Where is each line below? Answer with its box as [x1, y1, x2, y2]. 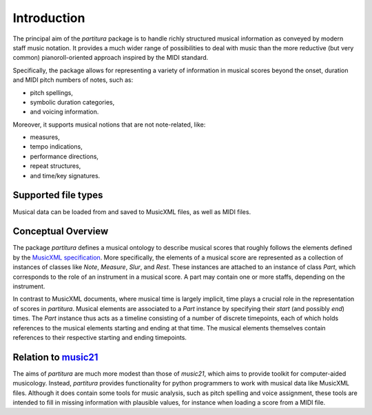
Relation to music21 [12, 351, 99, 363]
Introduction [12, 10, 85, 25]
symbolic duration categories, [30, 98, 115, 106]
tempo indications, [30, 142, 83, 151]
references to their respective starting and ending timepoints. [12, 333, 187, 341]
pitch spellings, [30, 88, 74, 96]
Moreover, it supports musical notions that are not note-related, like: [12, 120, 206, 129]
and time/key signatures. [30, 171, 101, 180]
